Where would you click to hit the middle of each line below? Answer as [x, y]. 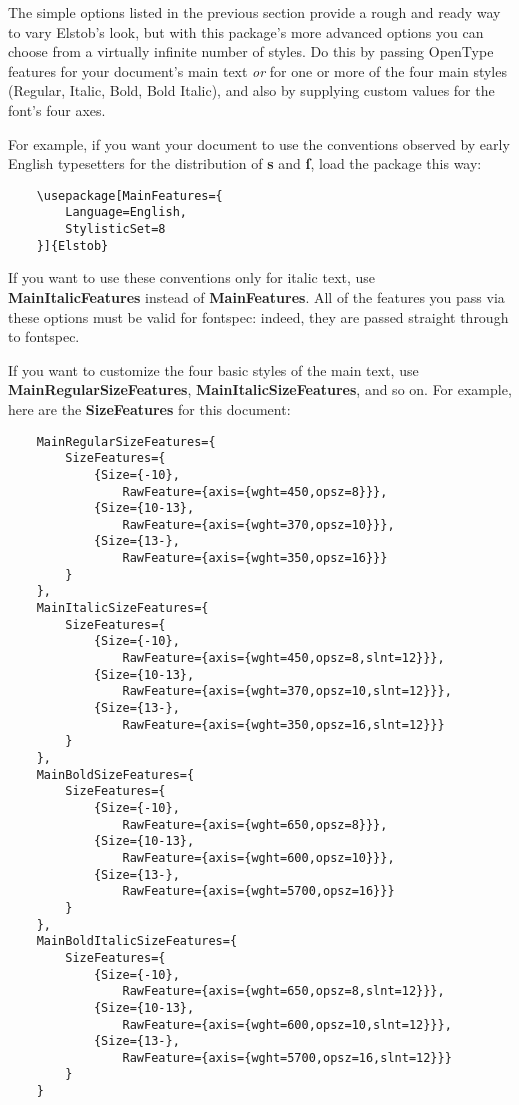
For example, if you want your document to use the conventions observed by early [259, 143]
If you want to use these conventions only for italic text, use [192, 277]
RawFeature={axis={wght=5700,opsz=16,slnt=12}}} [287, 1057]
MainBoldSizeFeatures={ [115, 774]
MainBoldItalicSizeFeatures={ [137, 941]
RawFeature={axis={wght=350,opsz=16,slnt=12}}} [283, 724]
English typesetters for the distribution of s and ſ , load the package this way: [245, 163]
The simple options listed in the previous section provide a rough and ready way [254, 12]
